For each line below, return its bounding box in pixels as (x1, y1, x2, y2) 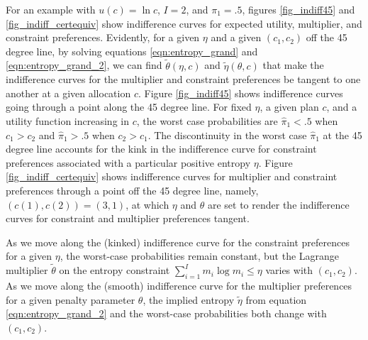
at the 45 (323, 127, 362, 142)
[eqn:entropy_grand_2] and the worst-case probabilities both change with (6, 306, 327, 321)
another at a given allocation (6, 85, 131, 100)
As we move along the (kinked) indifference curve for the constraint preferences (6, 234, 350, 249)
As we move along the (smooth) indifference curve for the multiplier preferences (6, 278, 352, 292)
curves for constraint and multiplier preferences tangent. (6, 211, 250, 226)
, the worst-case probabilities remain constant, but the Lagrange (60, 248, 340, 263)
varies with (265, 263, 313, 278)
